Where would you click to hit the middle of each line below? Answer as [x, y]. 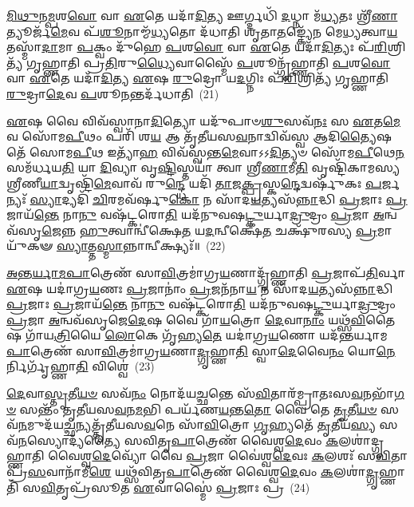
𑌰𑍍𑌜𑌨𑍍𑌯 [390, 182]
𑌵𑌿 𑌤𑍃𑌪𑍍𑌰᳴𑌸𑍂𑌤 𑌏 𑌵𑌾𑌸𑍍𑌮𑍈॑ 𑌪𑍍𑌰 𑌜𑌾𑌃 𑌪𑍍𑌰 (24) [175, 487]
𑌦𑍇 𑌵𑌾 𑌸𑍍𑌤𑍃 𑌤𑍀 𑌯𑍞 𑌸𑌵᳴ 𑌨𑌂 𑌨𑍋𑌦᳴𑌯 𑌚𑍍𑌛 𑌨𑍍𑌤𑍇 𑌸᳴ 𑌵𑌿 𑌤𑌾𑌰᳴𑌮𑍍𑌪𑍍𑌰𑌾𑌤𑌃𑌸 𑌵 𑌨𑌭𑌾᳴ [201, 393]
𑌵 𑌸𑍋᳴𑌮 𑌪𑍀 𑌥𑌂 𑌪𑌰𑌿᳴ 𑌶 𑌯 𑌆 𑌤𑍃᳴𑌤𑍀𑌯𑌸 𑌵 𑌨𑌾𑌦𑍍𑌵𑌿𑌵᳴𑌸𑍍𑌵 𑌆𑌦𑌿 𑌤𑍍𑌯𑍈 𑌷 [199, 136]
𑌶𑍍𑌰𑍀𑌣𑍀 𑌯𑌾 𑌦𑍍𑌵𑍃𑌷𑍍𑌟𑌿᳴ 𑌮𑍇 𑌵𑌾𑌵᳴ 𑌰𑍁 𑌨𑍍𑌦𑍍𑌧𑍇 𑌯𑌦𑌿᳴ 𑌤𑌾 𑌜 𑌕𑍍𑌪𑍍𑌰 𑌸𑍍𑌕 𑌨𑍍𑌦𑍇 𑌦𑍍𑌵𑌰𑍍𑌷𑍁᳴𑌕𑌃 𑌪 [194, 182]
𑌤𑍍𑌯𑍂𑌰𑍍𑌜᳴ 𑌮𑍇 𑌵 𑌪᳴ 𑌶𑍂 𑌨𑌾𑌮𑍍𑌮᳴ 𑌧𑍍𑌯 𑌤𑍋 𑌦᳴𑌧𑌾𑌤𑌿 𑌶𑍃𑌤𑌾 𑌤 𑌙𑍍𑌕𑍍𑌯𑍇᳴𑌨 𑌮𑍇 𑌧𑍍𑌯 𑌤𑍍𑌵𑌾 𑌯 [202, 31]
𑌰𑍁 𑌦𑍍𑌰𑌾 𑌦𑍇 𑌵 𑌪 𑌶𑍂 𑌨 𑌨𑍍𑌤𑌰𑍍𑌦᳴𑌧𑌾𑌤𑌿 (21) [113, 93]
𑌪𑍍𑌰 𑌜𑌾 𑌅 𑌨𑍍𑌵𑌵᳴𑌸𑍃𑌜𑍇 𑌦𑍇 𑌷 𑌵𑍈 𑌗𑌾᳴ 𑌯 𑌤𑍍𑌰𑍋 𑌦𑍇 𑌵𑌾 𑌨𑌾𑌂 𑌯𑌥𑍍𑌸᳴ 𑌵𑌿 [186, 319]
